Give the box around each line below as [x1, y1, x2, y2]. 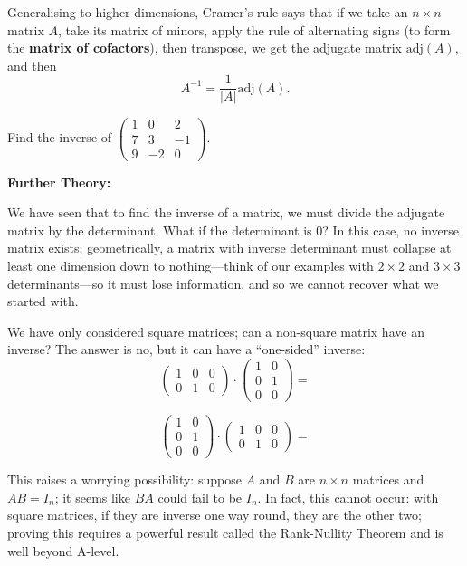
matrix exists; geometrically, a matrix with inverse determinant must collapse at [7, 238, 452, 257]
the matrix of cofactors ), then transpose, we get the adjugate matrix [7, 38, 402, 57]
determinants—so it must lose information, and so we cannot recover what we [7, 273, 439, 293]
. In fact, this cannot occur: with [257, 487, 439, 506]
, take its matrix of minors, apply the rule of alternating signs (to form [58, 20, 451, 39]
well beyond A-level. [7, 541, 119, 560]
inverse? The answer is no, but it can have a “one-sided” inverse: [7, 340, 366, 359]
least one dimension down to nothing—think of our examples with [7, 255, 374, 274]
